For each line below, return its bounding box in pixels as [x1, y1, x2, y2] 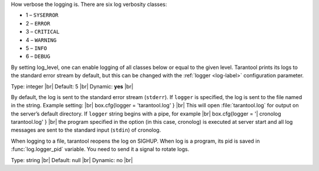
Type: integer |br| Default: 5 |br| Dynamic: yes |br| [11, 83, 134, 90]
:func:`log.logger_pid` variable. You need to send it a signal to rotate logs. [11, 146, 190, 153]
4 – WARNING [25, 36, 57, 44]
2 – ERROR [25, 19, 50, 27]
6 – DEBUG [25, 53, 50, 60]
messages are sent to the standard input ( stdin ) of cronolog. [11, 127, 161, 134]
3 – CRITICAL [25, 28, 60, 35]
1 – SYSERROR [25, 12, 59, 19]
